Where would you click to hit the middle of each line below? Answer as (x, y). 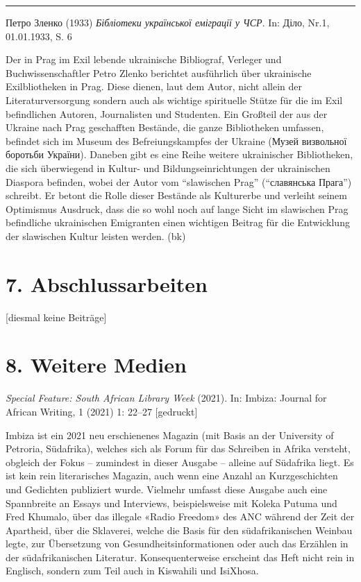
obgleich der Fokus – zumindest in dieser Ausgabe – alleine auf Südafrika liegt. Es (180, 462)
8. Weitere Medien (96, 365)
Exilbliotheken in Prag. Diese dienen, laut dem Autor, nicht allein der (154, 86)
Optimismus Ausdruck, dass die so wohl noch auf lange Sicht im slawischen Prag (177, 208)
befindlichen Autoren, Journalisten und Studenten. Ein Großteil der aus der (167, 113)
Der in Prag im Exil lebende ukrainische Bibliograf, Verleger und (144, 59)
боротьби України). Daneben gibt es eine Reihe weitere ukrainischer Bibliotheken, (179, 154)
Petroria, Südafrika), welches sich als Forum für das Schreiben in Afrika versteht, (178, 448)
